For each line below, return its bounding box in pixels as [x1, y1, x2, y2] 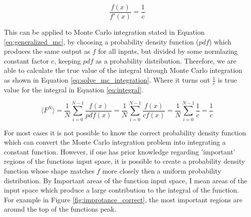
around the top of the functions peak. [4, 204, 116, 214]
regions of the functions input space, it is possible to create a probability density [4, 156, 245, 166]
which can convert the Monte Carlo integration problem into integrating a [4, 137, 226, 147]
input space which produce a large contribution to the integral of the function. [4, 185, 239, 195]
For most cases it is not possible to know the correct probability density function [4, 127, 246, 137]
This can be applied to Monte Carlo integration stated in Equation [4, 27, 205, 37]
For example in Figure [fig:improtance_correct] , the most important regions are [4, 194, 243, 204]
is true [218, 75, 237, 85]
